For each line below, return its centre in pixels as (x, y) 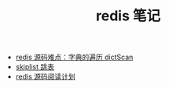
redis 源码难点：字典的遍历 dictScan (74, 57)
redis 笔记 (128, 16)
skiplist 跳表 (35, 67)
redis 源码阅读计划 (46, 77)
